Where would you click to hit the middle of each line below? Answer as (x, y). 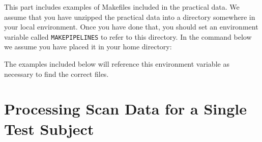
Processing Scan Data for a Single (125, 109)
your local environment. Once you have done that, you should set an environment (131, 27)
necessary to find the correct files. (56, 74)
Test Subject (49, 129)
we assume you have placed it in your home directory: (88, 47)
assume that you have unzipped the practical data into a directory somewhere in (130, 17)
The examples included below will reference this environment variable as (117, 64)
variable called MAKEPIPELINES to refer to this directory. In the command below (128, 36)
